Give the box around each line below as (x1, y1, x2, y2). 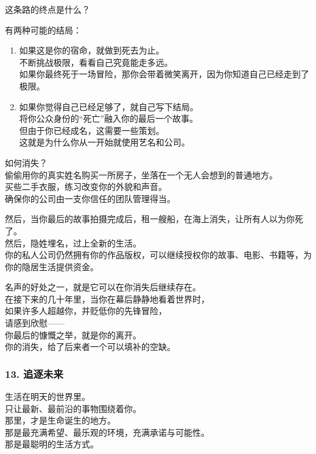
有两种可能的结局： (5, 23, 82, 36)
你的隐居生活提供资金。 (5, 260, 99, 273)
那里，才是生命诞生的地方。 (5, 414, 116, 427)
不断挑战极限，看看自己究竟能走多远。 (19, 55, 173, 68)
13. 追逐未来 (5, 366, 63, 381)
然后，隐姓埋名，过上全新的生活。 (5, 236, 141, 249)
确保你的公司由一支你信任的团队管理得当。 (5, 192, 175, 204)
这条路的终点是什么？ (5, 3, 90, 15)
